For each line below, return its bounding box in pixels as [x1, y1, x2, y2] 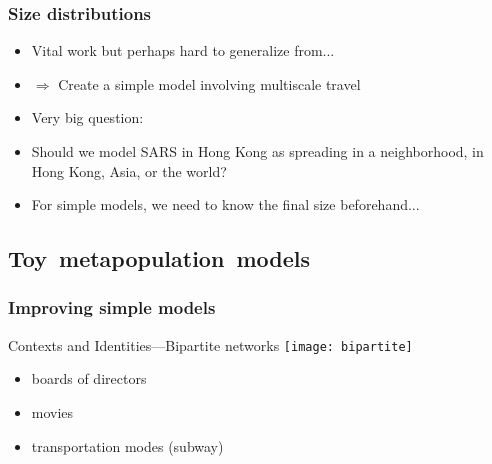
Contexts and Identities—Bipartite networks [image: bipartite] [8, 334, 413, 355]
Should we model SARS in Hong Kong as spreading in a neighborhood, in [31, 141, 484, 161]
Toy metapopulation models [8, 243, 310, 274]
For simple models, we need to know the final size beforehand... [31, 194, 420, 215]
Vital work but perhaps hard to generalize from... [31, 40, 335, 61]
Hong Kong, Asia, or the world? [31, 160, 227, 181]
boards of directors [31, 368, 147, 389]
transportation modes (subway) [31, 435, 224, 456]
